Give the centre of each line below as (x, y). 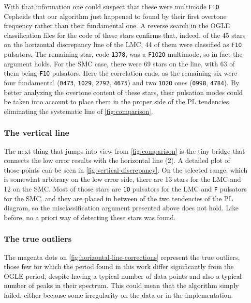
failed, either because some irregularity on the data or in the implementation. (118, 295)
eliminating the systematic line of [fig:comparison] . (79, 111)
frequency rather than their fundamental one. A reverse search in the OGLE (117, 25)
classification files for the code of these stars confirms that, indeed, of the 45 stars (125, 35)
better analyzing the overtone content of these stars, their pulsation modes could (124, 92)
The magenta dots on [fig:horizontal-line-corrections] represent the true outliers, (122, 257)
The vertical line (37, 133)
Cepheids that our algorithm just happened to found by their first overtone (115, 16)
